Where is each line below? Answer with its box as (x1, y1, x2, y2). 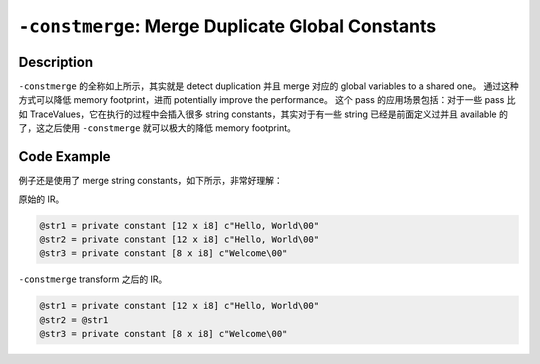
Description (18, 53, 94, 70)
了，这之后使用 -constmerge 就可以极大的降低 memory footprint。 (18, 122, 297, 134)
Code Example (18, 148, 111, 165)
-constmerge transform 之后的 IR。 (18, 273, 168, 285)
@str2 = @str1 (39, 314, 109, 325)
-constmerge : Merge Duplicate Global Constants (18, 15, 437, 37)
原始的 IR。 (18, 193, 65, 205)
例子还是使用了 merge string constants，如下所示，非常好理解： (18, 175, 284, 187)
